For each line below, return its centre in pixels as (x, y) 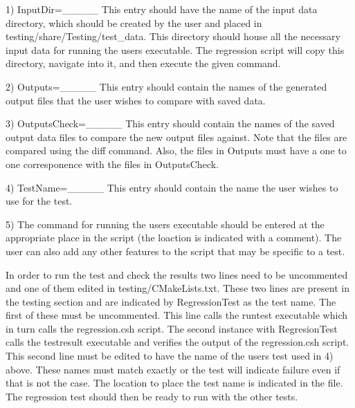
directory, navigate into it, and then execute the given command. (143, 63)
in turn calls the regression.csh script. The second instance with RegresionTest (172, 328)
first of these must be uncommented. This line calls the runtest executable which (176, 315)
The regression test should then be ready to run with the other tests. (152, 396)
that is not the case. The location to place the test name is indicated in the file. (174, 383)
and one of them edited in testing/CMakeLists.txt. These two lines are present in (177, 288)
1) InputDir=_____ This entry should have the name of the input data (162, 9)
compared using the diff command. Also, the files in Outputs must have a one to (176, 150)
